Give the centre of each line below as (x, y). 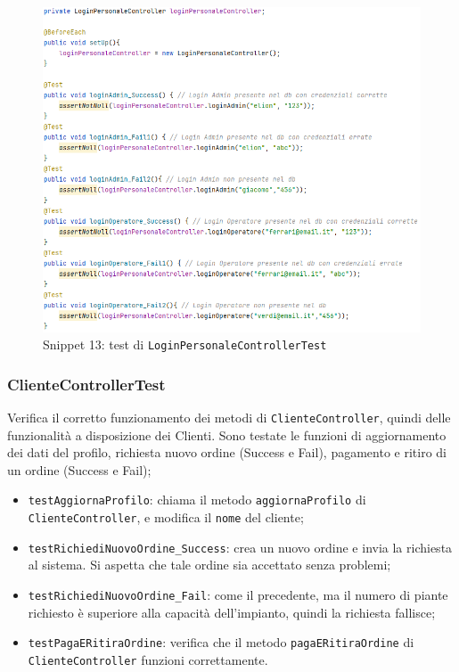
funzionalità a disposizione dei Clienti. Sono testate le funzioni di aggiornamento (227, 434)
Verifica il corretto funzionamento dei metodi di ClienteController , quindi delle (229, 418)
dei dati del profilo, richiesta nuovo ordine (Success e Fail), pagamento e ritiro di (227, 452)
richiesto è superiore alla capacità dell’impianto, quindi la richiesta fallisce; (232, 612)
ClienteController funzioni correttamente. (148, 659)
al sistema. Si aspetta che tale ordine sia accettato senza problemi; (209, 565)
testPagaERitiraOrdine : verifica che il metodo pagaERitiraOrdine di (221, 642)
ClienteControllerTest (86, 384)
